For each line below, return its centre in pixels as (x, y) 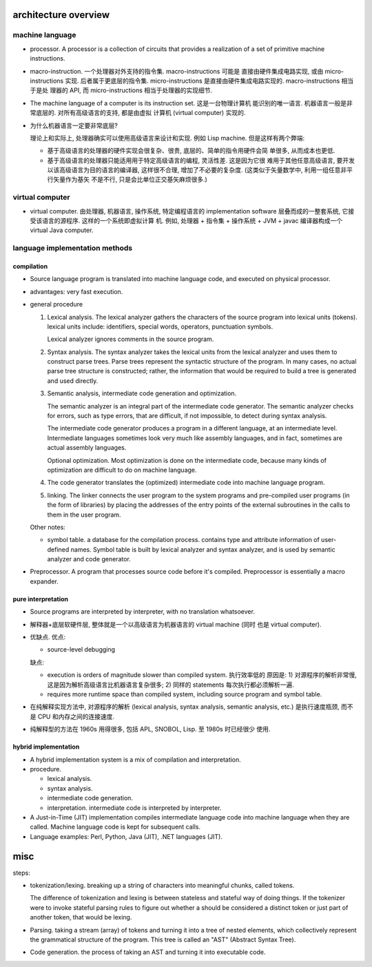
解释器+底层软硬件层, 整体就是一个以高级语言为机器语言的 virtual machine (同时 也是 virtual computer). (176, 624)
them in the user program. (84, 514)
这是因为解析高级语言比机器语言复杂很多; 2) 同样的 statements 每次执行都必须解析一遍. (170, 685)
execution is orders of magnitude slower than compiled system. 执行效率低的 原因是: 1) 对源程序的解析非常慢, (202, 675)
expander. (44, 581)
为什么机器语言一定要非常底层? (74, 125)
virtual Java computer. (62, 230)
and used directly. (73, 381)
